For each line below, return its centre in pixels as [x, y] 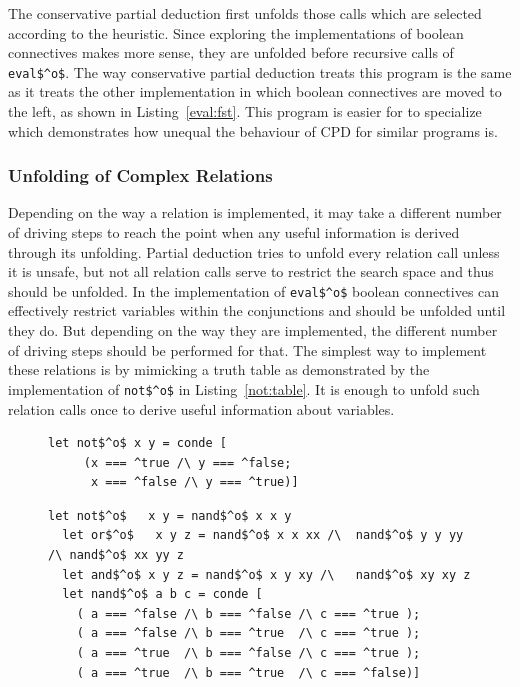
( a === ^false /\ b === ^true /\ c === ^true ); [248, 633]
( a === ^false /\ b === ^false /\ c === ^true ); [248, 613]
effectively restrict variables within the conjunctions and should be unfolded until [257, 310]
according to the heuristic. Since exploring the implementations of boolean [236, 32]
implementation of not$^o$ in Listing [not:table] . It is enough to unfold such [244, 388]
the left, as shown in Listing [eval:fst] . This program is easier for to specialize [245, 111]
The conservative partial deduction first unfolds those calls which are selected [245, 13]
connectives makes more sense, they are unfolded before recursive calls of [231, 52]
